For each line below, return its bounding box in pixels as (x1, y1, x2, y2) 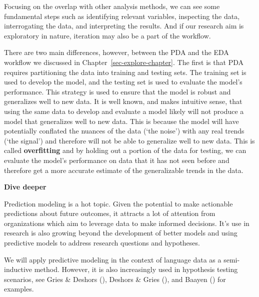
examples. (4, 283, 34, 294)
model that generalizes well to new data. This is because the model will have (4, 115, 239, 126)
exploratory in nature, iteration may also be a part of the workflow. (4, 30, 211, 40)
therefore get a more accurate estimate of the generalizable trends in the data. (4, 164, 243, 175)
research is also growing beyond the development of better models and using (4, 227, 237, 238)
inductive (4, 264, 32, 274)
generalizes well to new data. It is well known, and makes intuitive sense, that (4, 96, 242, 106)
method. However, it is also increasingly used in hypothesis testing (34, 264, 238, 274)
